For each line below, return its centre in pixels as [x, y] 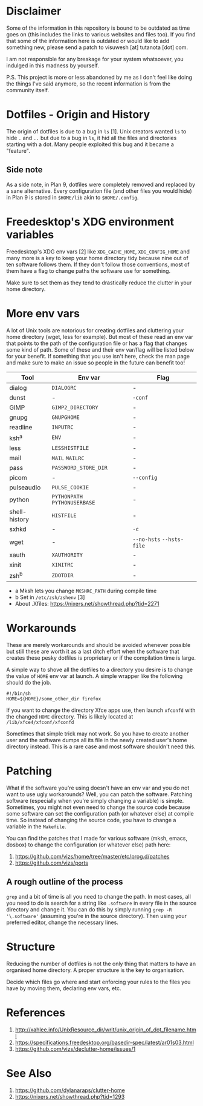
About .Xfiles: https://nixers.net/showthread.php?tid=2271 [87, 604]
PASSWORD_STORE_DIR [79, 468]
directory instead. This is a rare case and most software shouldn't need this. [101, 746]
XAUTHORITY [67, 555]
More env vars [43, 313]
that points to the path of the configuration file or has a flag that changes [97, 343]
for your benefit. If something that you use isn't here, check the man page [98, 356]
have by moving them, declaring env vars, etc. [64, 988]
